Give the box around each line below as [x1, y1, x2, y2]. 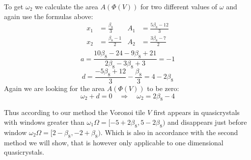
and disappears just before [167, 116, 247, 127]
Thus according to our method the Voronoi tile [4, 107, 145, 117]
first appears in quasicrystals [153, 107, 240, 117]
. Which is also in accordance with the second [100, 127, 238, 137]
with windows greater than [4, 116, 84, 127]
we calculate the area [35, 1, 98, 11]
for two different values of [140, 1, 218, 11]
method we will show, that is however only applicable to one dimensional [4, 137, 223, 147]
